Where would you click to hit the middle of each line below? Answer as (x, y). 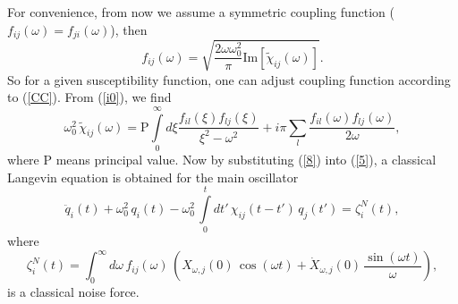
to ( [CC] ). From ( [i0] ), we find (89, 97)
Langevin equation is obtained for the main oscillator (153, 177)
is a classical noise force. (73, 292)
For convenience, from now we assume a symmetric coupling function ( (201, 12)
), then (129, 29)
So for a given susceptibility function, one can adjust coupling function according (229, 79)
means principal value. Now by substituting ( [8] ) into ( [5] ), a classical (246, 159)
